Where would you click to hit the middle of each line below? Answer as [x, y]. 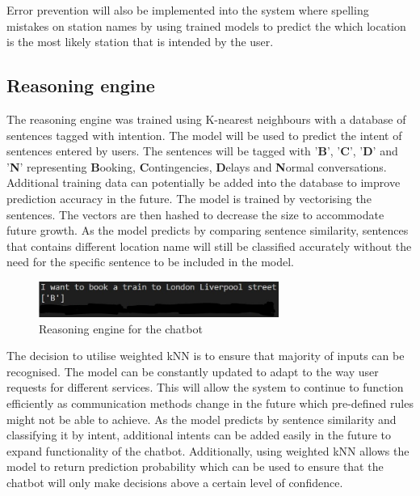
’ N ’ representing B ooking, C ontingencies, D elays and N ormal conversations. [197, 166]
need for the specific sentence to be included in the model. [151, 262]
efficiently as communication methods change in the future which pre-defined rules [210, 403]
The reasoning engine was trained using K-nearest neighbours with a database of [206, 119]
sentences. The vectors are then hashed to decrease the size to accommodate [195, 214]
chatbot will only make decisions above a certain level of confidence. [175, 482]
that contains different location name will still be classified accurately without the [209, 246]
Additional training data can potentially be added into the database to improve [204, 182]
